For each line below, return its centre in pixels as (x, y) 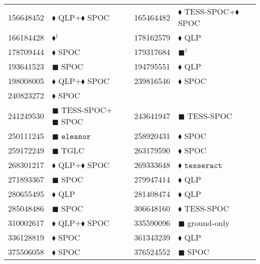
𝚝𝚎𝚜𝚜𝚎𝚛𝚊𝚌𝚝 (203, 165)
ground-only (208, 223)
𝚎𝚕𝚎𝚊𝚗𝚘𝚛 (76, 136)
